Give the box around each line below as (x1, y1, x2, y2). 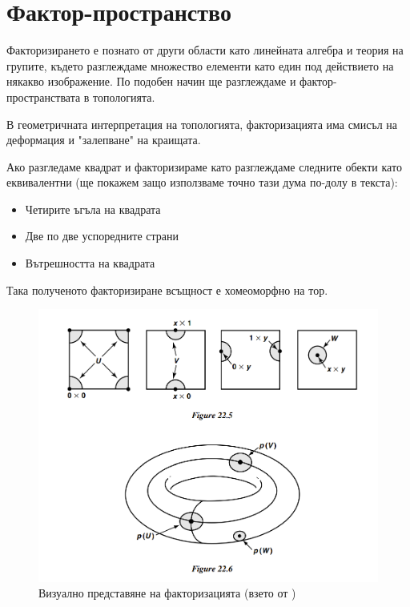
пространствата (6, 88, 81, 105)
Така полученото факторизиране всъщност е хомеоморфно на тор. (6, 281, 328, 298)
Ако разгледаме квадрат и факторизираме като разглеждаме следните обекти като (6, 158, 402, 175)
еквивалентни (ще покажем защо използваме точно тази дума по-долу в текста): (6, 174, 398, 191)
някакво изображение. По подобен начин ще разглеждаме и (6, 73, 296, 90)
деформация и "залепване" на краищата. (6, 131, 201, 148)
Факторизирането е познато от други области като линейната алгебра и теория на (6, 42, 404, 58)
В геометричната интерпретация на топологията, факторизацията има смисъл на (6, 115, 398, 132)
